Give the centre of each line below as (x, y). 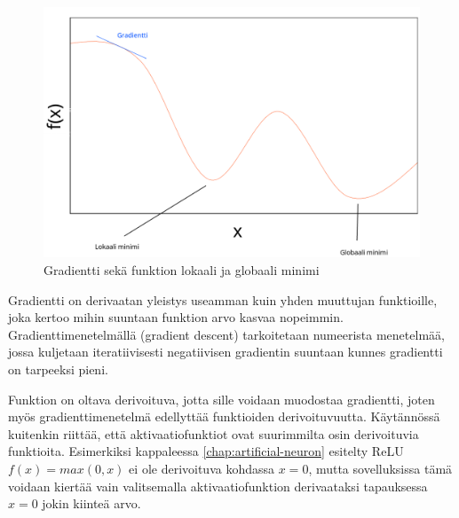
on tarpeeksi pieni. (58, 369)
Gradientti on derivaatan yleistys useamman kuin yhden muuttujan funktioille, (223, 299)
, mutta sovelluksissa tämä (380, 468)
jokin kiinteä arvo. (91, 503)
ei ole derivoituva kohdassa (202, 468)
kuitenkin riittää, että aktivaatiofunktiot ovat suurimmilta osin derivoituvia (214, 433)
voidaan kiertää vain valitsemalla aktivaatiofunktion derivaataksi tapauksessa (218, 486)
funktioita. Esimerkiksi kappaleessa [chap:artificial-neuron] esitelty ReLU (206, 451)
